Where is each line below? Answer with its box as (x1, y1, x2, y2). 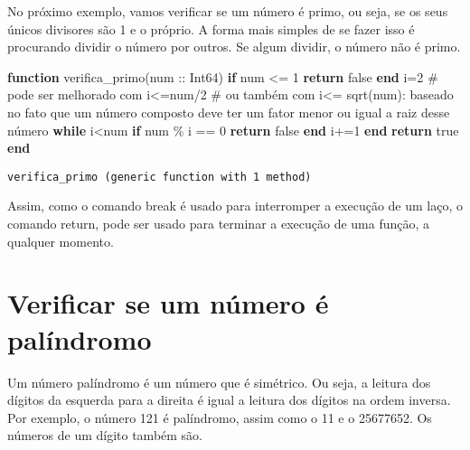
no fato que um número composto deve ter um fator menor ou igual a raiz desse (7, 102, 450, 121)
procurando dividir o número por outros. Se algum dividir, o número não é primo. (7, 37, 461, 56)
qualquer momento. (7, 231, 114, 250)
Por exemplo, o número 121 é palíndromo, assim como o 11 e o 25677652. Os (7, 408, 432, 427)
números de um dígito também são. (7, 426, 203, 445)
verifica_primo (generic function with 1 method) (7, 170, 312, 183)
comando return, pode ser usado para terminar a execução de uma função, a (7, 214, 430, 232)
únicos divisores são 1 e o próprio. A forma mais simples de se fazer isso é (7, 19, 415, 38)
